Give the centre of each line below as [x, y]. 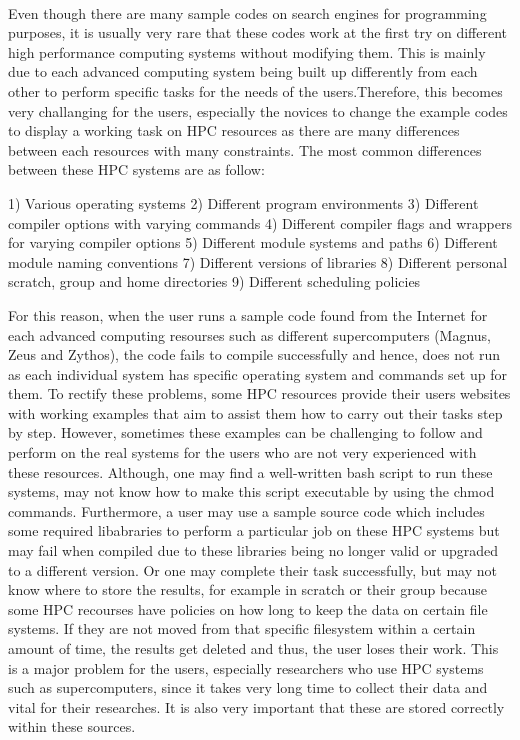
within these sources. [72, 726]
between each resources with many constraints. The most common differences [245, 149]
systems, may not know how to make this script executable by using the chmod [251, 491]
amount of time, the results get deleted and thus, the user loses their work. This [253, 648]
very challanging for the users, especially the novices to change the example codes [258, 110]
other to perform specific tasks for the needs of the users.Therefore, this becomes [255, 90]
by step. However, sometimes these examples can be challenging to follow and [245, 432]
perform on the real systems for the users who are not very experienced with [242, 452]
